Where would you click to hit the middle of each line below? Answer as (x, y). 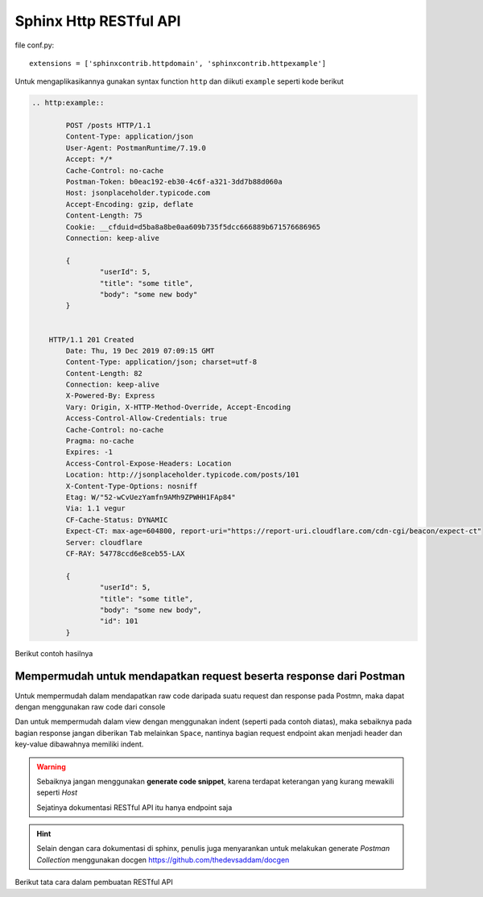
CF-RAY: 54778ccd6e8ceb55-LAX (125, 553)
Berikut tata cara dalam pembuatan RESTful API (94, 883)
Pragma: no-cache (100, 441)
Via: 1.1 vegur (96, 508)
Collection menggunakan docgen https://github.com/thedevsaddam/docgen (163, 860)
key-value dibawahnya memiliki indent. (79, 744)
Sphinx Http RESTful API (98, 21)
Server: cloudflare (104, 542)
